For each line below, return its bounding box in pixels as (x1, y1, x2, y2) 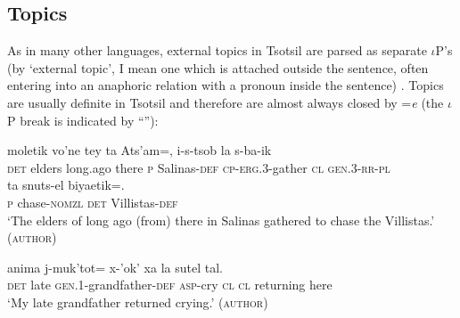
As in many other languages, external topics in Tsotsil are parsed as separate (7, 41, 427, 60)
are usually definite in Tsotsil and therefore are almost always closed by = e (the (7, 93, 444, 111)
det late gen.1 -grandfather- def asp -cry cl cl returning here (7, 275, 333, 294)
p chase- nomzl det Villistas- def (7, 192, 178, 211)
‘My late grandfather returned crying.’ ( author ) (7, 292, 268, 311)
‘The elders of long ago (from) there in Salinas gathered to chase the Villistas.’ (7, 210, 435, 229)
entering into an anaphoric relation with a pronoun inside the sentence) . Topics (7, 76, 444, 94)
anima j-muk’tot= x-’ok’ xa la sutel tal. (7, 257, 223, 276)
